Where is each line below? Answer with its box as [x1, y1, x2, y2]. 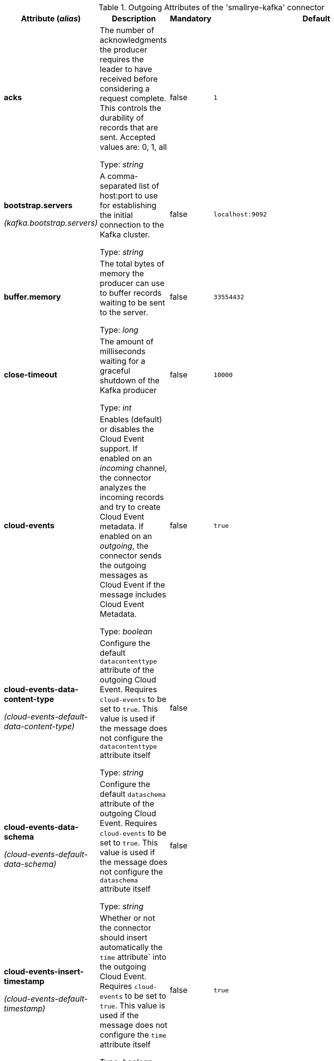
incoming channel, [100, 463, 167, 473]
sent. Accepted [100, 132, 156, 142]
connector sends [100, 551, 162, 560]
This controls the [100, 103, 161, 113]
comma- [107, 171, 139, 181]
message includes [100, 590, 166, 599]
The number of [100, 25, 155, 35]
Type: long [100, 325, 139, 335]
